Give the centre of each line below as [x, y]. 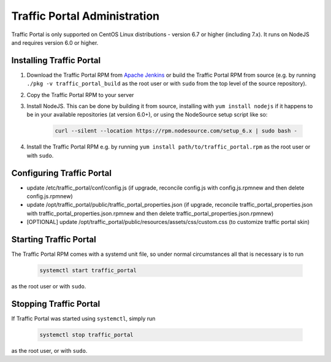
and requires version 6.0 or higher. [55, 42]
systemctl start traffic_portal [88, 271]
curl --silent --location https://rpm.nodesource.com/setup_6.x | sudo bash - [176, 131]
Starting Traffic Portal [54, 240]
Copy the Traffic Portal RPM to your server [80, 94]
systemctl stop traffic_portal [87, 335]
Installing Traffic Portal [56, 60]
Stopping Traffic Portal [56, 304]
